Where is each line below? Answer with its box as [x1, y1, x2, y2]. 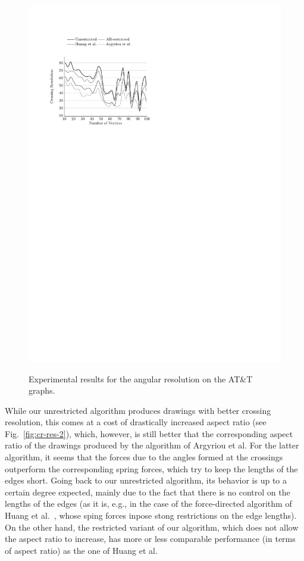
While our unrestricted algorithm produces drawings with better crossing [5, 404, 271, 416]
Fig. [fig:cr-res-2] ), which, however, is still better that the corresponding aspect [5, 427, 293, 440]
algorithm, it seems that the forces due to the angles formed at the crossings [5, 451, 283, 463]
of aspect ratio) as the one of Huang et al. [5, 544, 158, 556]
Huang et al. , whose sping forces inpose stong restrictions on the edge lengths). [5, 509, 297, 522]
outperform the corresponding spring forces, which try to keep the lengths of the [5, 462, 298, 475]
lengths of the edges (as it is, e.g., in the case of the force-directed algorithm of [5, 497, 292, 510]
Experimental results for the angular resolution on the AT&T [29, 372, 253, 385]
